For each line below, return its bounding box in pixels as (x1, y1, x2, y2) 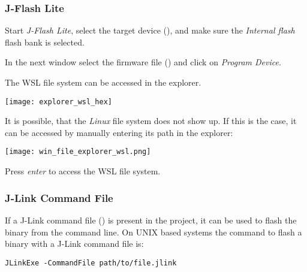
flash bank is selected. (5, 35, 85, 48)
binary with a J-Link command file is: (5, 237, 144, 250)
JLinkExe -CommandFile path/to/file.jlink (5, 258, 177, 267)
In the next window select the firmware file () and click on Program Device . (5, 56, 281, 68)
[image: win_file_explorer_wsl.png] (5, 147, 151, 156)
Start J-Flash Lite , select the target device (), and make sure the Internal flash (5, 24, 295, 37)
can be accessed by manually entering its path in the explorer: (5, 126, 233, 138)
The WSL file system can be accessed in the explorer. (5, 76, 201, 88)
